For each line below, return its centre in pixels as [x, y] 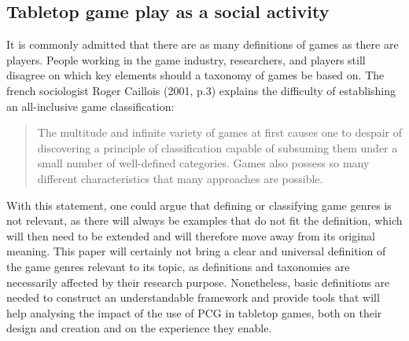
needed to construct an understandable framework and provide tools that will [193, 297]
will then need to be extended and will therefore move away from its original [191, 235]
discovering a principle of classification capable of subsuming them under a [217, 147]
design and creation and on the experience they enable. [139, 328]
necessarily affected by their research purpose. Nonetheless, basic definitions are [198, 282]
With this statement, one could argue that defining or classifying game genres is [199, 205]
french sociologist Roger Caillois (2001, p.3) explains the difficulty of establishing [201, 90]
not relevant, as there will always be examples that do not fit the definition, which [204, 220]
